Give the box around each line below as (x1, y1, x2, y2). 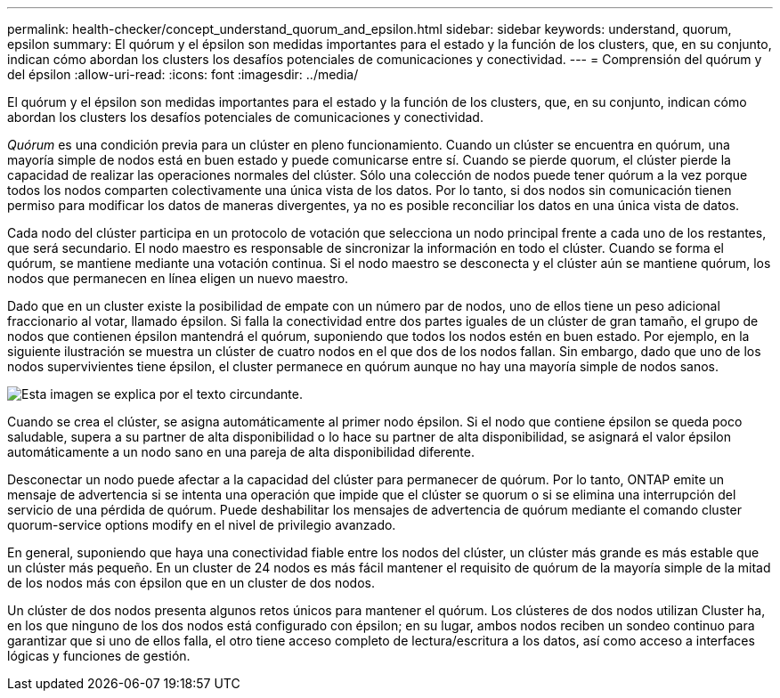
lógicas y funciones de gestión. (7, 648, 191, 663)
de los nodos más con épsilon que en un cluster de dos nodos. (7, 575, 376, 590)
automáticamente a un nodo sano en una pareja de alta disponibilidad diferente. (7, 444, 475, 459)
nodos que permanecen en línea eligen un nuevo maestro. (7, 271, 349, 286)
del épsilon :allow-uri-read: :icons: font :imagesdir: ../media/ (7, 67, 359, 82)
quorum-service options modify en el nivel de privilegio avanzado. (7, 517, 396, 532)
